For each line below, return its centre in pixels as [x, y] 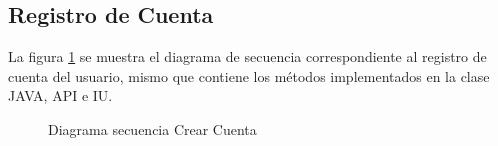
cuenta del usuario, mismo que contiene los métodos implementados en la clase [249, 75]
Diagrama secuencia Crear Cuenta [152, 128]
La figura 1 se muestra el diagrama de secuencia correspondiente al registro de [247, 56]
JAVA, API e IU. [60, 95]
